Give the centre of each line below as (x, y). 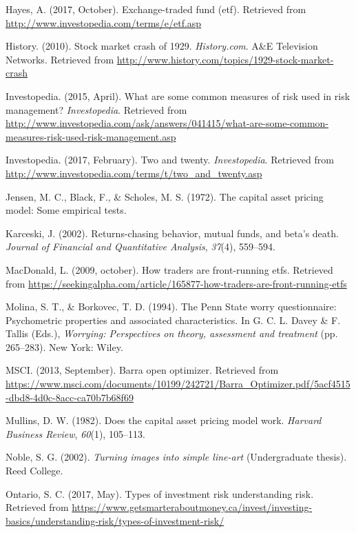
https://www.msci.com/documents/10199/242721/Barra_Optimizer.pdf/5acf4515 (178, 384)
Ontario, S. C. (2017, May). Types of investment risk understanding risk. (160, 493)
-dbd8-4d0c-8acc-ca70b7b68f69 (70, 397)
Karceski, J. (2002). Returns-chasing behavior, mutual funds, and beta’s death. (172, 233)
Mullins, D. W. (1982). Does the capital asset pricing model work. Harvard (164, 420)
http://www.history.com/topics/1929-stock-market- (225, 59)
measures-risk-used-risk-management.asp (91, 136)
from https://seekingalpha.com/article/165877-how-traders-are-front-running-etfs (176, 283)
